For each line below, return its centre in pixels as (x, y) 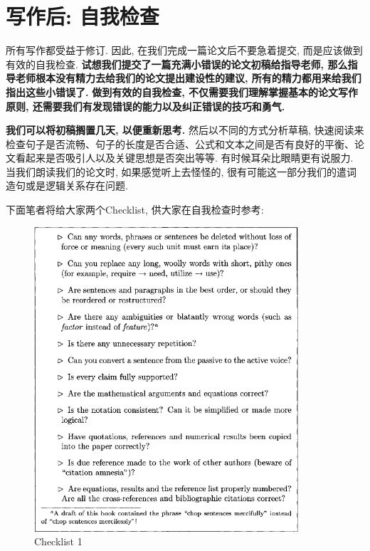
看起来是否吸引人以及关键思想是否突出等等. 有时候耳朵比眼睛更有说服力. (184, 158)
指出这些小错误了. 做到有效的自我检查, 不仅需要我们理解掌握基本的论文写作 (182, 91)
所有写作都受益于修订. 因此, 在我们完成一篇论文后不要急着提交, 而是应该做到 (184, 50)
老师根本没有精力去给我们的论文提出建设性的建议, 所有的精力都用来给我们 (188, 78)
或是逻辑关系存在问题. (76, 185)
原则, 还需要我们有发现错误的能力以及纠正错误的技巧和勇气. (146, 106)
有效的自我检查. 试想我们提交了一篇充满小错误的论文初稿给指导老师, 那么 (177, 64)
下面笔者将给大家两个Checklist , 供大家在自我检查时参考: (135, 210)
